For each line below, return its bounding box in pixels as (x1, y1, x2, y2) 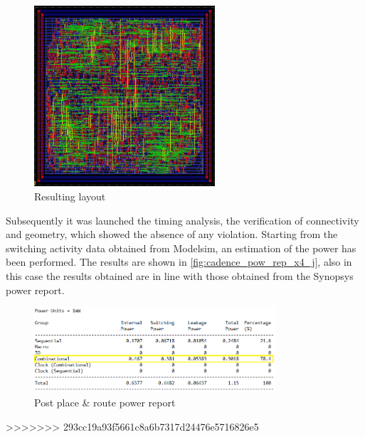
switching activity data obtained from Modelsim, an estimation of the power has (6, 240, 356, 255)
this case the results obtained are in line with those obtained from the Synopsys (6, 268, 354, 283)
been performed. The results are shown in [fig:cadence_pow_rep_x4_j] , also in (6, 254, 352, 269)
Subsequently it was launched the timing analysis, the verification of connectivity (6, 212, 359, 227)
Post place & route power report (34, 395, 176, 410)
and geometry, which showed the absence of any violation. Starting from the (6, 227, 338, 242)
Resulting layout (34, 188, 106, 203)
